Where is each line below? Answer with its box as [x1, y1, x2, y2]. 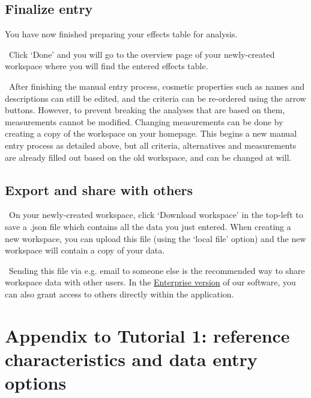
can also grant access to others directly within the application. [5, 287, 234, 300]
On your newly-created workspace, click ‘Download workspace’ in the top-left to [8, 208, 303, 221]
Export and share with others [5, 180, 193, 199]
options [5, 370, 67, 395]
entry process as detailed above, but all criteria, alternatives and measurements [5, 138, 297, 151]
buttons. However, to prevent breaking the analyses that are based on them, [5, 104, 285, 116]
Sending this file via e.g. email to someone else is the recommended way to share [8, 264, 305, 276]
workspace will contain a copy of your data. [5, 244, 165, 257]
